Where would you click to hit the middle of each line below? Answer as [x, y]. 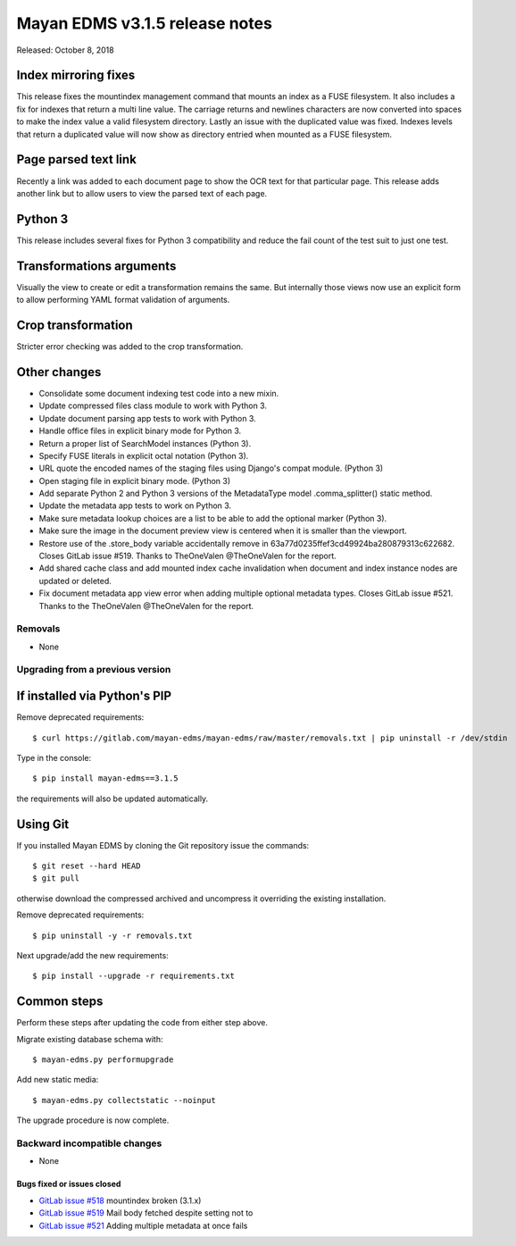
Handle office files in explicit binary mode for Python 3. [140, 431]
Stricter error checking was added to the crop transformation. [130, 347]
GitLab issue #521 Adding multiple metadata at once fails [143, 1225]
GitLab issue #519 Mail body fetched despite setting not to [146, 1213]
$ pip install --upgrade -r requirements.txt [134, 976]
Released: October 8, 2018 [66, 50]
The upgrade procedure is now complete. [93, 1120]
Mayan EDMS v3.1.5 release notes [144, 23]
